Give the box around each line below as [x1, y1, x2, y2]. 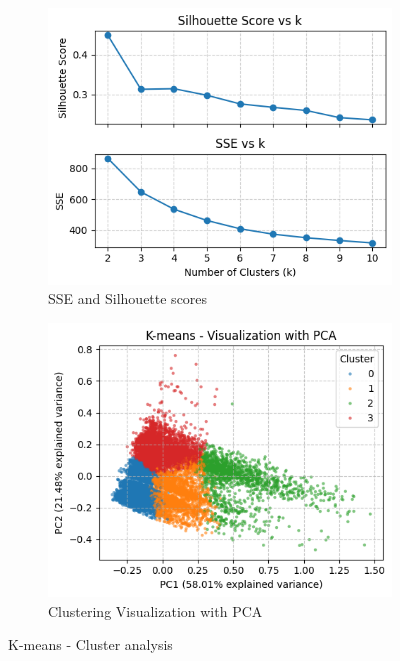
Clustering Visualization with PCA [48, 600, 263, 621]
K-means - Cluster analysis [8, 634, 173, 655]
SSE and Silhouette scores [48, 288, 208, 309]
